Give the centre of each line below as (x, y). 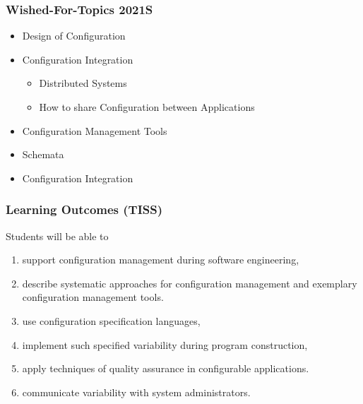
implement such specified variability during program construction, (165, 344)
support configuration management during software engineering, (161, 260)
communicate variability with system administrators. (136, 392)
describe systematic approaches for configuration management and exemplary (190, 283)
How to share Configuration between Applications (147, 107)
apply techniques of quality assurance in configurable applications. (166, 368)
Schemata (43, 154)
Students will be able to (57, 236)
